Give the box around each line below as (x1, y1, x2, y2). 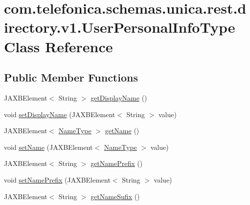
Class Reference (4, 36, 113, 56)
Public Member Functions (4, 70, 138, 85)
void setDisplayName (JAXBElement (4, 109, 115, 119)
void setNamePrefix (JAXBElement (4, 174, 111, 184)
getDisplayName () (91, 92, 147, 102)
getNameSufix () (91, 191, 140, 201)
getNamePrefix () (91, 158, 143, 168)
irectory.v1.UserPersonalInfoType (4, 17, 235, 37)
